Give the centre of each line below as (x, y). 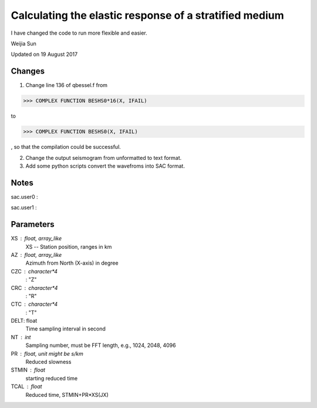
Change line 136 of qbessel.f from (67, 85)
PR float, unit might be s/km (47, 353)
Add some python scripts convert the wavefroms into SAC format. (105, 166)
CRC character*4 (34, 287)
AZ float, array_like (36, 255)
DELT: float (24, 321)
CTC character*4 (34, 304)
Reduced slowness (48, 362)
